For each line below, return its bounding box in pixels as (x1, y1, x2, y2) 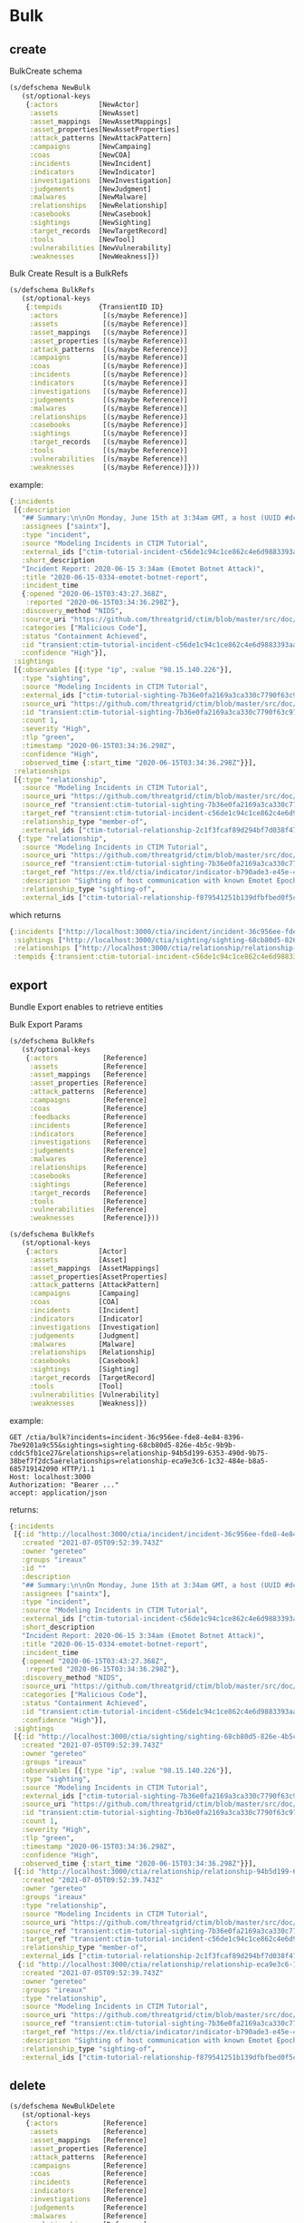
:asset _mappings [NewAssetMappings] (29, 117, 172, 126)
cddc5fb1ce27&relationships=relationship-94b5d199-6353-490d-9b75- (9, 1448, 270, 1458)
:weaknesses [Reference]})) (29, 1214, 160, 1223)
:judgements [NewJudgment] (29, 184, 152, 193)
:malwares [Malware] (29, 1340, 136, 1349)
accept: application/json (9, 1488, 107, 1497)
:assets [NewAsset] (29, 108, 140, 118)
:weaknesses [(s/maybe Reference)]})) (29, 463, 201, 472)
